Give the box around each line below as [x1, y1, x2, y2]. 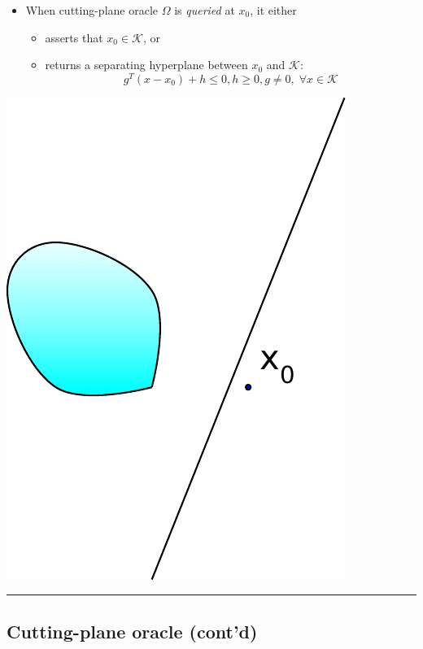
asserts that [45, 28, 103, 46]
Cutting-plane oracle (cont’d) [7, 618, 258, 643]
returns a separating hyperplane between [45, 56, 248, 73]
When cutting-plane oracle [25, 2, 159, 18]
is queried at [174, 2, 235, 18]
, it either [250, 2, 297, 18]
